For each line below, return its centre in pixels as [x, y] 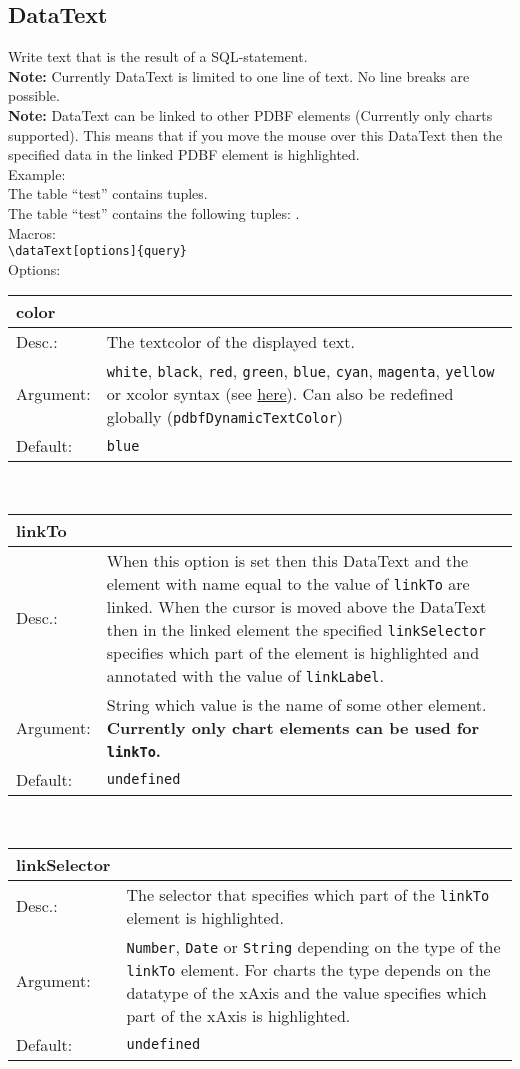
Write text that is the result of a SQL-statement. [158, 56]
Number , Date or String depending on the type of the [313, 946]
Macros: [32, 232]
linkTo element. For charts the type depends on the [308, 969]
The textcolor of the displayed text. [230, 342]
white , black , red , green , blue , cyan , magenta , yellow [300, 371]
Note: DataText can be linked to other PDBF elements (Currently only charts [250, 114]
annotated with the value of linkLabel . [245, 675]
